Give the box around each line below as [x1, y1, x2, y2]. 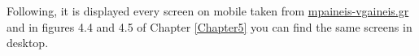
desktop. [7, 34, 49, 51]
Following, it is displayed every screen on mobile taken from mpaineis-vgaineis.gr [7, 2, 409, 19]
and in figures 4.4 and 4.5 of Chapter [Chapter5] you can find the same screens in [7, 18, 412, 35]
